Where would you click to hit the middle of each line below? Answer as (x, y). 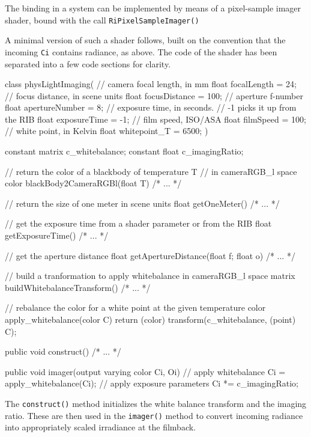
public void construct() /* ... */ (63, 351)
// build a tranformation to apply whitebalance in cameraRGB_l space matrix (150, 276)
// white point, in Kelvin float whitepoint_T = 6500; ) (107, 131)
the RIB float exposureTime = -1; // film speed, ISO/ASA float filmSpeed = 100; (155, 119)
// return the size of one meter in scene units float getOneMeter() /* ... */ (142, 203)
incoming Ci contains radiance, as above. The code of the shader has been (141, 51)
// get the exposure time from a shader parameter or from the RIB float (138, 223)
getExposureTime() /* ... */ (57, 235)
